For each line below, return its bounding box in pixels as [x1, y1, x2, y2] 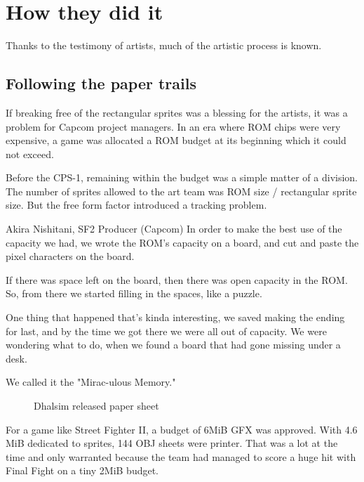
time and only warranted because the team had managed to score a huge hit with [6, 449, 356, 464]
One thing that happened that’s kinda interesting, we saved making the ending [6, 310, 345, 325]
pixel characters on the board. [6, 249, 135, 263]
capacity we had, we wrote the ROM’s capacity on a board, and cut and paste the [6, 235, 359, 249]
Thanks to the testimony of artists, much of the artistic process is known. [6, 38, 322, 53]
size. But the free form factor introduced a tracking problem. [6, 197, 267, 212]
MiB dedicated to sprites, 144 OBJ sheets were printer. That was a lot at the [6, 436, 338, 450]
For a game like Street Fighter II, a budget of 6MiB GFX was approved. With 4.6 [6, 422, 358, 436]
